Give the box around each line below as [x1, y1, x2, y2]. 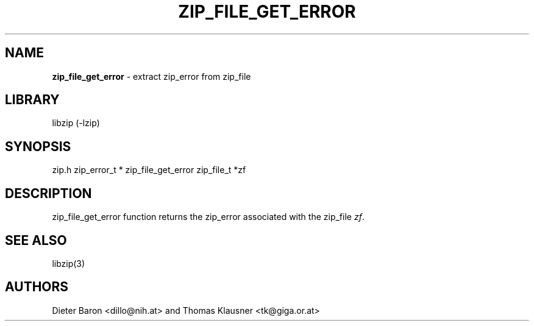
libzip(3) [52, 258, 85, 269]
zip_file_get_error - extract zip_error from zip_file [52, 71, 251, 82]
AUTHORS [5, 279, 69, 295]
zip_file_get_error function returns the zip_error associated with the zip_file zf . [52, 211, 365, 222]
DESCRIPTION [5, 185, 92, 201]
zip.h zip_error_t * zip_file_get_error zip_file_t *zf [52, 165, 246, 175]
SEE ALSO [5, 232, 67, 248]
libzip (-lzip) [52, 118, 100, 129]
